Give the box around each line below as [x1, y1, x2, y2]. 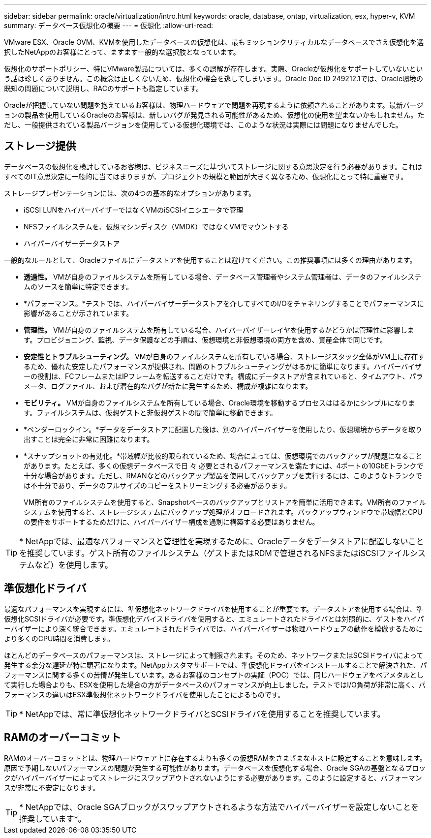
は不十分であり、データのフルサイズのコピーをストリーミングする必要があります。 [24, 481, 291, 490]
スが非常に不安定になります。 [4, 783, 100, 792]
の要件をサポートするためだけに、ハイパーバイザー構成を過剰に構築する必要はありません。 [24, 517, 319, 526]
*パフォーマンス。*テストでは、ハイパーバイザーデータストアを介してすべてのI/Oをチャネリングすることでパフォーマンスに [24, 299, 424, 308]
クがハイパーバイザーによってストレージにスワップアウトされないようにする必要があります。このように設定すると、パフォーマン [4, 773, 422, 782]
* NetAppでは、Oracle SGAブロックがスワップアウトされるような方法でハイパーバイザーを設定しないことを [19, 802, 419, 812]
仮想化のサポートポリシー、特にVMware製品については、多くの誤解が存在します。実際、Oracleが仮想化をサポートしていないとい [4, 64, 423, 73]
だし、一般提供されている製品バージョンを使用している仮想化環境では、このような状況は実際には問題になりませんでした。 [4, 121, 402, 129]
